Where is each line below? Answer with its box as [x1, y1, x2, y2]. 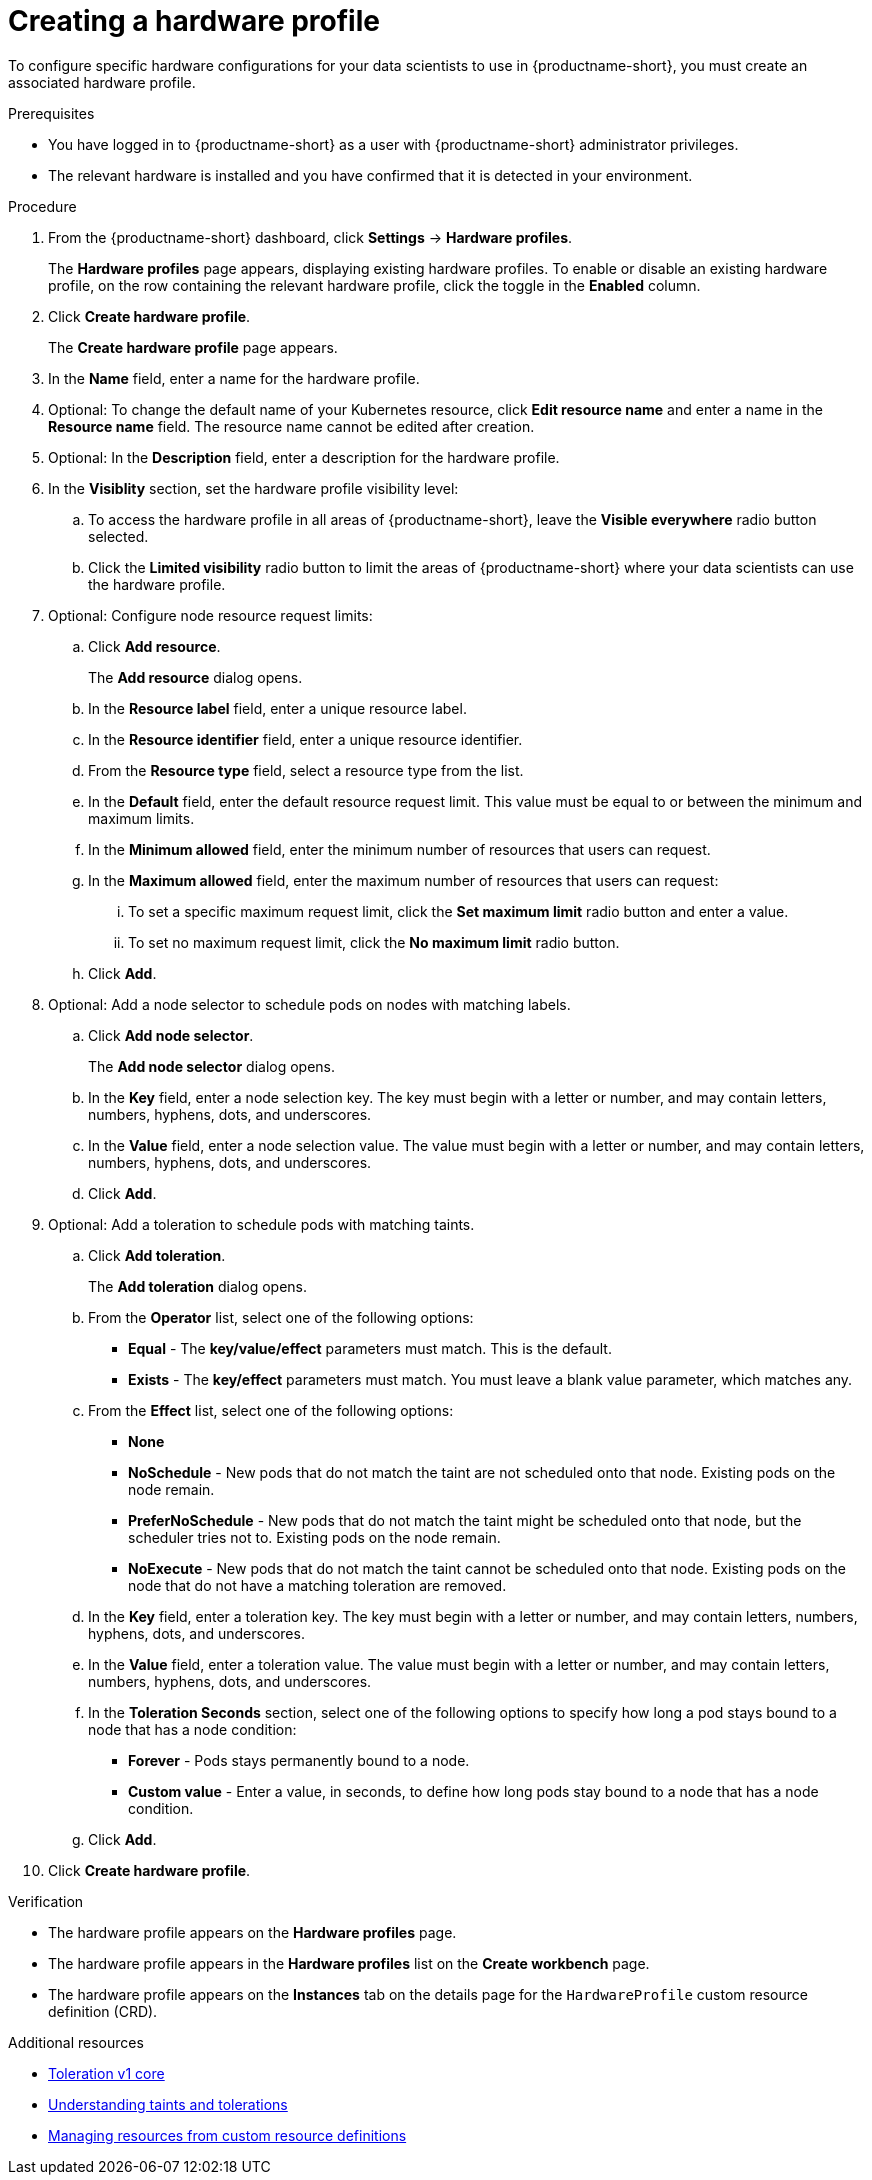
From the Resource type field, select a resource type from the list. [88, 761, 524, 779]
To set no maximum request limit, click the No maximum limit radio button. [128, 933, 620, 951]
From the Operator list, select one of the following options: [88, 1308, 474, 1326]
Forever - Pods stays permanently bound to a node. [128, 1751, 470, 1769]
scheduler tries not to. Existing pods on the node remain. [128, 1528, 501, 1546]
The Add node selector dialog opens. [88, 1057, 336, 1075]
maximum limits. [88, 809, 195, 827]
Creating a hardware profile [8, 4, 380, 38]
